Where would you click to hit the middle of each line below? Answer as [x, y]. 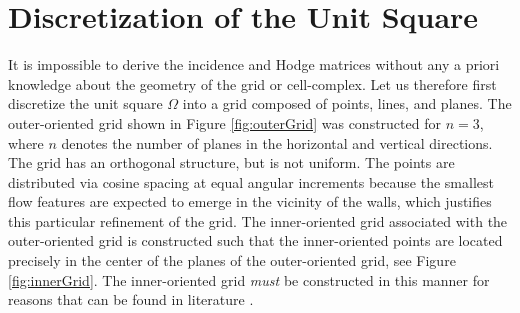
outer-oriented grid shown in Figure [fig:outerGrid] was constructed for [224, 122]
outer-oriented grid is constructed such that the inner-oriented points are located [255, 240]
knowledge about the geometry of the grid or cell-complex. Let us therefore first [252, 83]
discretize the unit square [85, 103]
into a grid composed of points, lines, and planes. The [347, 103]
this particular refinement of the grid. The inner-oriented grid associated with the [258, 220]
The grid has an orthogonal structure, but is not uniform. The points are [231, 162]
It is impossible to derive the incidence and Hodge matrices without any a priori [254, 64]
